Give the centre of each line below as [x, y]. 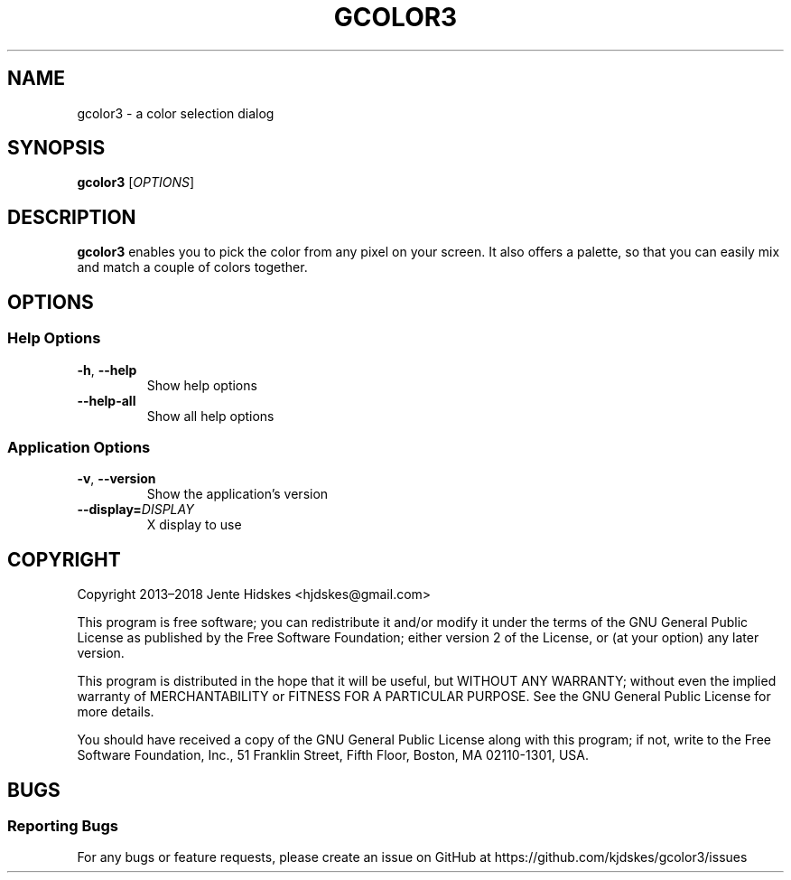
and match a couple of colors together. [192, 267]
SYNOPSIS [56, 148]
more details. [116, 712]
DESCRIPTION [72, 217]
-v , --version [116, 479]
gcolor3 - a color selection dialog [176, 113]
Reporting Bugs [63, 825]
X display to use [194, 525]
